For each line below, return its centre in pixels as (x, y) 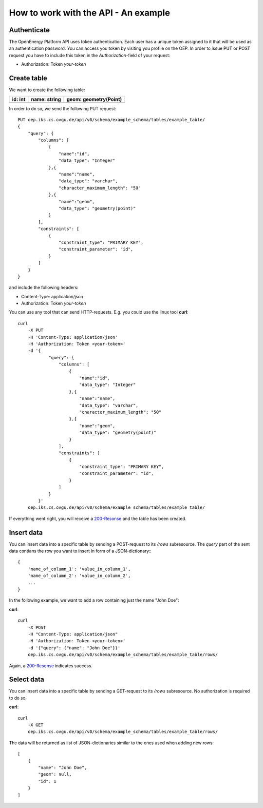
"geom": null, (55, 774)
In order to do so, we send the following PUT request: (63, 108)
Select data (27, 680)
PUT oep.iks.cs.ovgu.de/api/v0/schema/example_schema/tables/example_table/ (112, 120)
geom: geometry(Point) (94, 99)
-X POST (37, 627)
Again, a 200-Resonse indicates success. (51, 666)
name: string (46, 99)
